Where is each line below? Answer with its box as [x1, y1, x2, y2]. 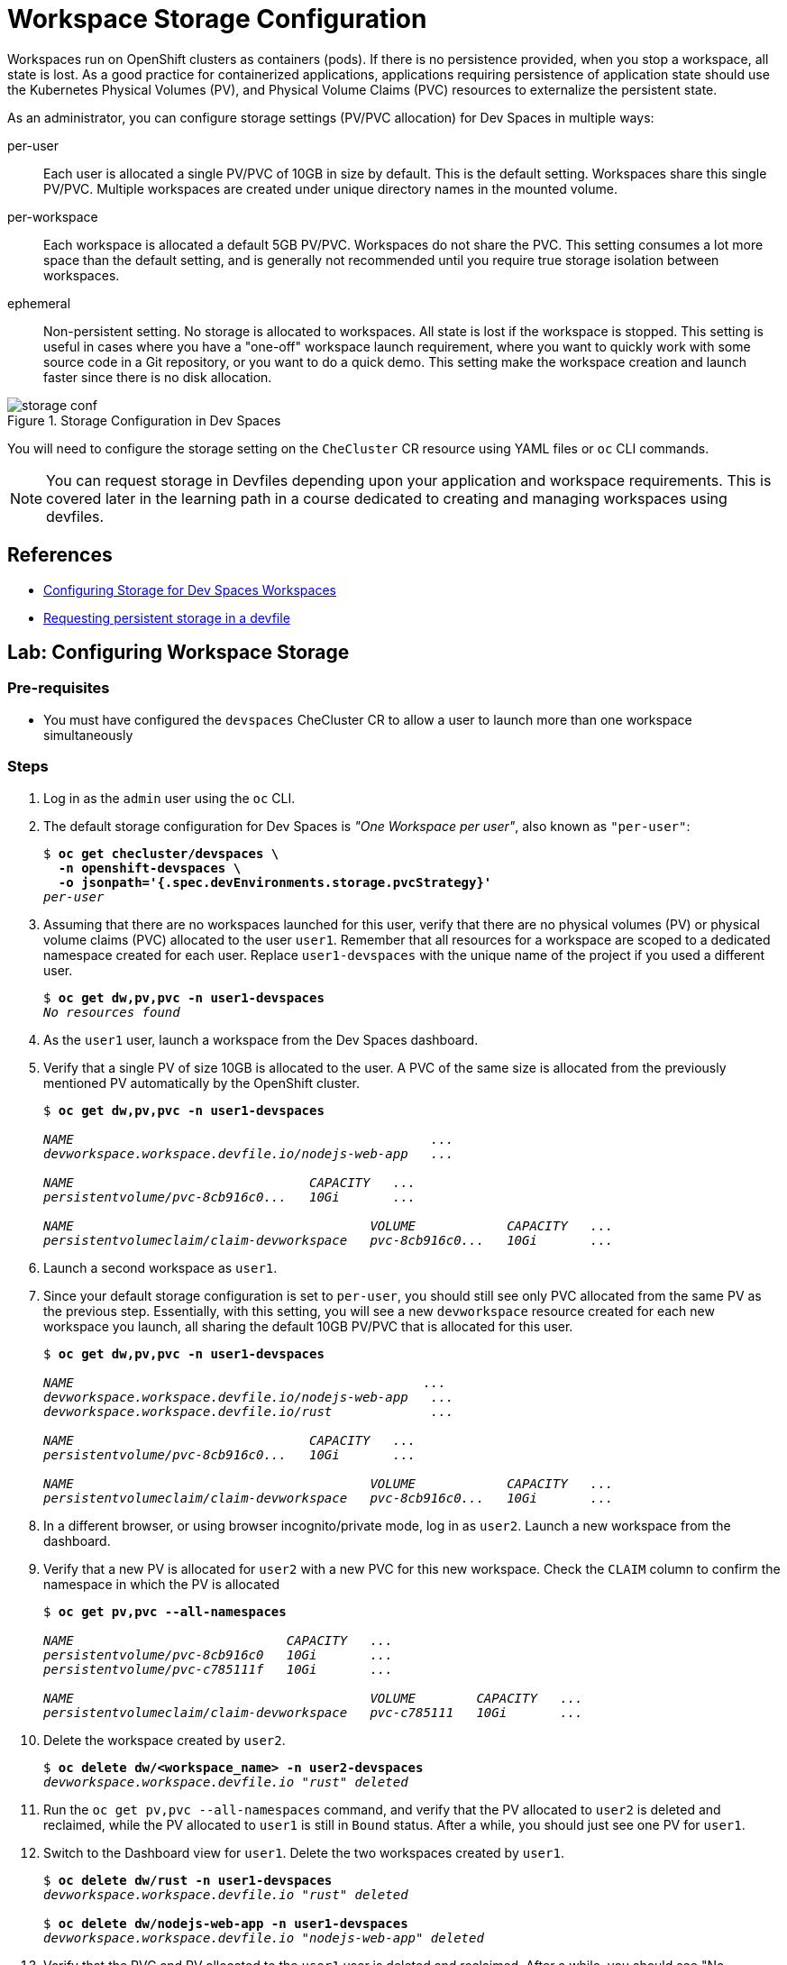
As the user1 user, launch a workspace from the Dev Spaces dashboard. [43, 1031, 479, 1047]
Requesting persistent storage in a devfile [43, 609, 290, 626]
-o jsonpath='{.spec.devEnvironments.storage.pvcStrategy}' [58, 874, 492, 890]
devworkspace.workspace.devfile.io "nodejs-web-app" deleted [43, 1930, 484, 1945]
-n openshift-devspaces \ [58, 860, 242, 875]
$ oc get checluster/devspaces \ [43, 845, 279, 861]
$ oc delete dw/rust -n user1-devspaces [43, 1872, 333, 1887]
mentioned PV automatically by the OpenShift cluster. [43, 1074, 361, 1091]
